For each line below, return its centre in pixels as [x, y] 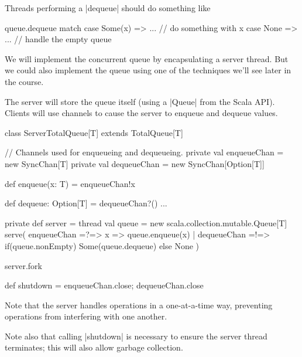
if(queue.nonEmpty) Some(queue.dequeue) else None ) [102, 245]
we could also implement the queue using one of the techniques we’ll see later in [148, 70]
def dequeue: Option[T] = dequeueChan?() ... [86, 203]
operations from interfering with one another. [86, 316]
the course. [24, 81]
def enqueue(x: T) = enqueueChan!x [70, 183]
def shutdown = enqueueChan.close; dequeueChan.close [104, 285]
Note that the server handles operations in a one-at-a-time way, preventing [139, 305]
